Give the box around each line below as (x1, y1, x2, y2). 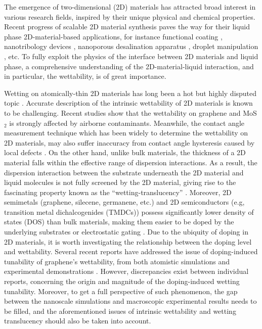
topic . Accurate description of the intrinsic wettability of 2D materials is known (4, 98, 253, 108)
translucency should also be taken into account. (4, 315, 151, 326)
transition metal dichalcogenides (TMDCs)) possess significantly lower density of (4, 206, 254, 217)
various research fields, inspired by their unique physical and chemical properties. (4, 11, 255, 22)
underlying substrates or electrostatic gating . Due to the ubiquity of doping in (4, 226, 248, 237)
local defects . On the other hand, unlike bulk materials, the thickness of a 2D (4, 147, 246, 158)
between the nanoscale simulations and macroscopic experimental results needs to (4, 296, 257, 306)
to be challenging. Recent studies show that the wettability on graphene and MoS (4, 107, 257, 118)
